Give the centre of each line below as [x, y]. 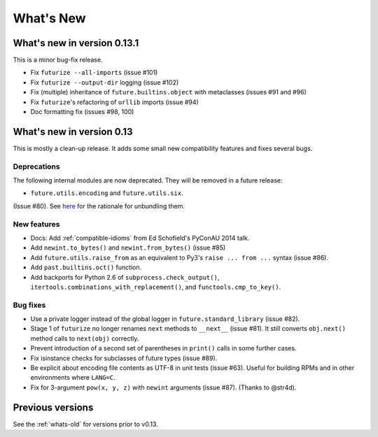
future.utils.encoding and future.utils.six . [107, 193]
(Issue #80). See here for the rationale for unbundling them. [99, 206]
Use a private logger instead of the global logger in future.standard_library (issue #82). [165, 319]
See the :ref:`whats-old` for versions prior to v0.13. [86, 424]
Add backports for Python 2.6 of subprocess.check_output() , [125, 277]
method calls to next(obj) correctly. [85, 338]
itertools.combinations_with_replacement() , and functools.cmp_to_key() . [156, 287]
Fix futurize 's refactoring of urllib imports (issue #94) [114, 102]
